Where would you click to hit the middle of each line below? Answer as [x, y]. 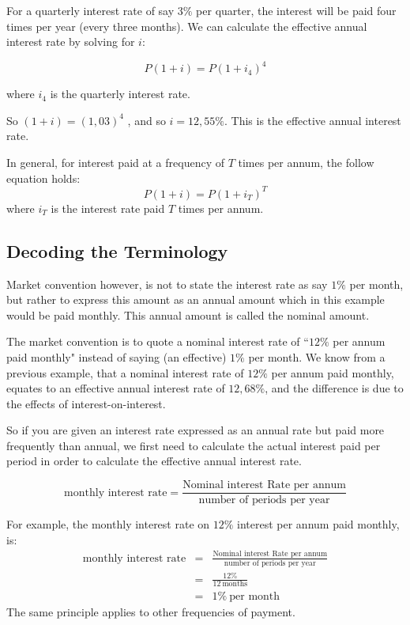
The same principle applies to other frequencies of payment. [151, 612]
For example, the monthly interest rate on [108, 524]
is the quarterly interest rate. [120, 94]
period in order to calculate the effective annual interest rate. [154, 461]
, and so [147, 120]
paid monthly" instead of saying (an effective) [117, 356]
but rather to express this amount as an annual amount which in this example [196, 299]
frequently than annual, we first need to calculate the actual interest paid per [194, 445]
